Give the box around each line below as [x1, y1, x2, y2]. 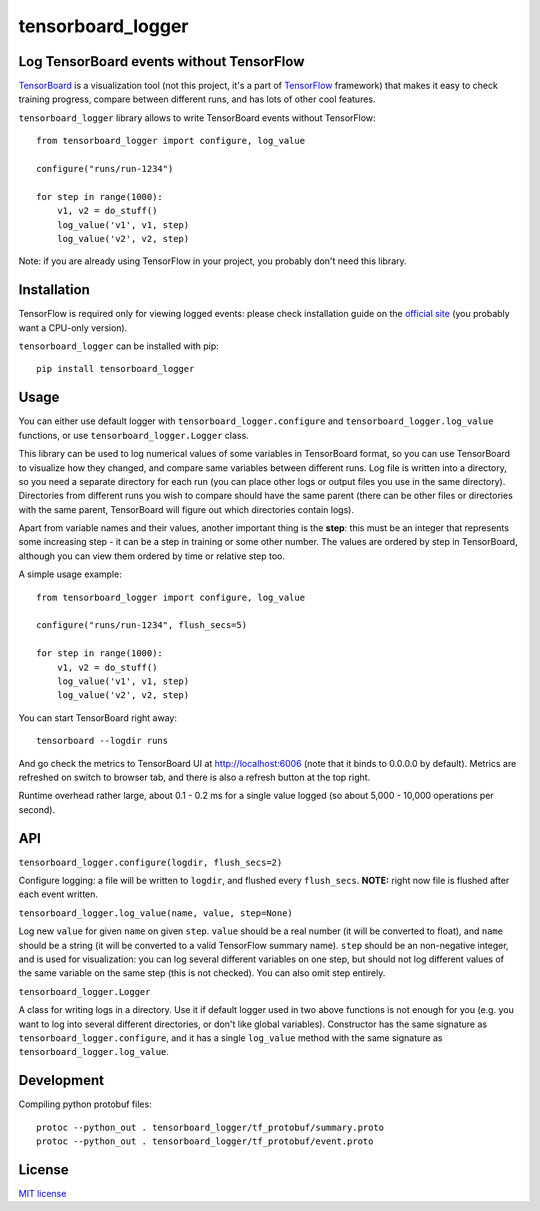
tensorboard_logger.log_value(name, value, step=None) [18, 907, 294, 919]
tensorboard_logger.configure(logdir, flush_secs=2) [18, 856, 283, 868]
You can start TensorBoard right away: [18, 711, 177, 724]
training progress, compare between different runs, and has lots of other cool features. [18, 93, 376, 105]
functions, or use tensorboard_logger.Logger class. [18, 429, 249, 441]
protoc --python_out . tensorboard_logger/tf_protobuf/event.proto [36, 1136, 374, 1147]
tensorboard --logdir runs [36, 735, 169, 747]
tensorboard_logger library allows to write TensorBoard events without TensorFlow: [18, 111, 376, 124]
